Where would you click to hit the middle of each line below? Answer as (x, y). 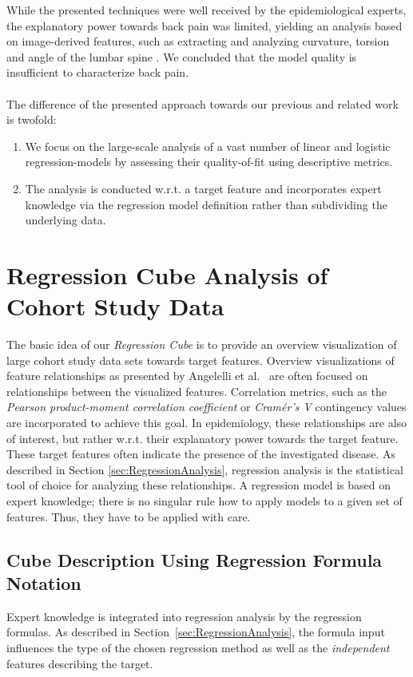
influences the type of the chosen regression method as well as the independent (198, 647)
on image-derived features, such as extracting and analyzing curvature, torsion (198, 41)
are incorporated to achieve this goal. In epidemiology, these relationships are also (207, 422)
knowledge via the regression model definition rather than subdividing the (206, 204)
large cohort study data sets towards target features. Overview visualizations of (201, 360)
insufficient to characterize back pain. (98, 72)
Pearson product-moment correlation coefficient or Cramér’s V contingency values (206, 407)
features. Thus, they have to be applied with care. (129, 516)
